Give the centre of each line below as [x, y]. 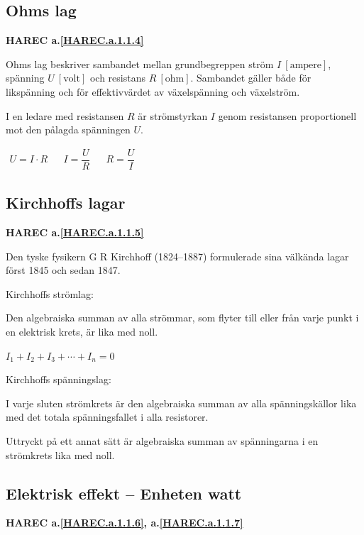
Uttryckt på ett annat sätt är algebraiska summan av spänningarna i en [162, 441]
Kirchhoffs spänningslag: [59, 379]
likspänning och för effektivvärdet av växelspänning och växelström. [153, 91]
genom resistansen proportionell [287, 115]
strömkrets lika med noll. [60, 454]
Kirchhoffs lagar [66, 203]
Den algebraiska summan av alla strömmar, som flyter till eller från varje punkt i [182, 318]
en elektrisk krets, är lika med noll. [82, 332]
